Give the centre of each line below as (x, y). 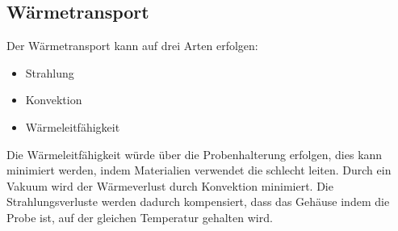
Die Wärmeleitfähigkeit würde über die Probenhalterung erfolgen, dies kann (195, 154)
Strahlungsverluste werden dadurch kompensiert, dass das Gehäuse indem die (198, 202)
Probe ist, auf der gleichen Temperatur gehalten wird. (140, 217)
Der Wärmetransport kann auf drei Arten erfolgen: (132, 46)
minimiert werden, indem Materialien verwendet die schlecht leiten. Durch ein (199, 170)
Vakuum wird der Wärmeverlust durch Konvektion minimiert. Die (170, 185)
